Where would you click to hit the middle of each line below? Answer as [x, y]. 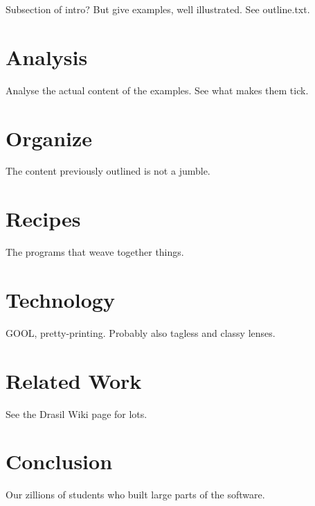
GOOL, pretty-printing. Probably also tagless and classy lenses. [141, 332]
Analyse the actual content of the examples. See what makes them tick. [157, 90]
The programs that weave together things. [95, 252]
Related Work [74, 380]
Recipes [43, 219]
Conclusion [59, 461]
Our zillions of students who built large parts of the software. [135, 495]
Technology [60, 299]
